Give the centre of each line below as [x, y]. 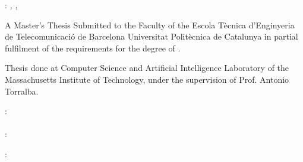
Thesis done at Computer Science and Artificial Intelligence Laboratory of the [147, 68]
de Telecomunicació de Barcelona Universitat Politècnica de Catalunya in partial [151, 36]
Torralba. [22, 91]
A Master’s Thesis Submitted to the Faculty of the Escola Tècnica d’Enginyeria [150, 25]
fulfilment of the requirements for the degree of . [93, 48]
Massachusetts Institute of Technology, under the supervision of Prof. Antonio [147, 79]
